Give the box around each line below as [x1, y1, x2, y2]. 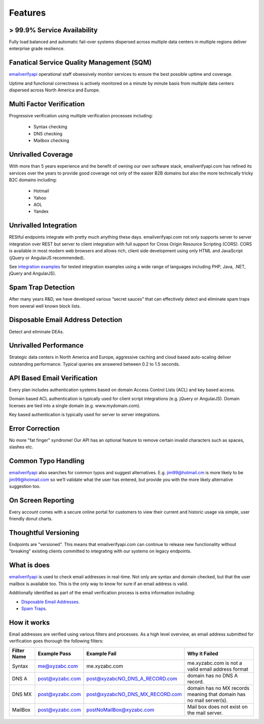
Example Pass [38, 650, 71, 657]
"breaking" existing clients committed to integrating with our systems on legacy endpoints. [9, 548, 192, 554]
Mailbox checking [33, 137, 69, 144]
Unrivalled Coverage [9, 151, 73, 159]
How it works [9, 618, 50, 627]
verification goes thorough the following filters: [9, 638, 104, 644]
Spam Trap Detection [9, 284, 75, 292]
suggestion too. [9, 483, 41, 489]
